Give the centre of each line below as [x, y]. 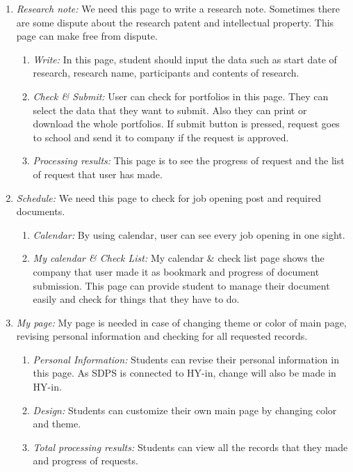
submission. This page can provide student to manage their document [181, 285]
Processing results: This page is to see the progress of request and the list [189, 160]
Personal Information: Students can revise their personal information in [186, 359]
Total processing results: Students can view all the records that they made [190, 447]
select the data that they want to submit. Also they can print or [170, 110]
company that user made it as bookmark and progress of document [176, 271]
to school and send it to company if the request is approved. [161, 137]
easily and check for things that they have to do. [136, 299]
